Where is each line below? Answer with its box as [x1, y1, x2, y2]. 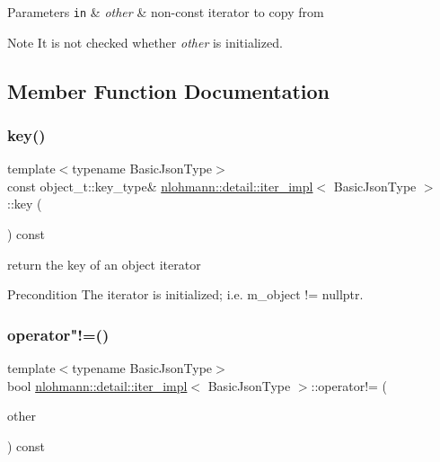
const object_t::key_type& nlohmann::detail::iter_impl [7, 176, 313, 195]
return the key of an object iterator [7, 254, 201, 273]
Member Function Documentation [7, 76, 330, 104]
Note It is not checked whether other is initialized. [7, 32, 283, 51]
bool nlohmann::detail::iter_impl [7, 376, 188, 395]
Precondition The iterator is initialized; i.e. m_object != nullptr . [7, 285, 364, 304]
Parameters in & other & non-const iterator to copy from [7, 3, 324, 21]
